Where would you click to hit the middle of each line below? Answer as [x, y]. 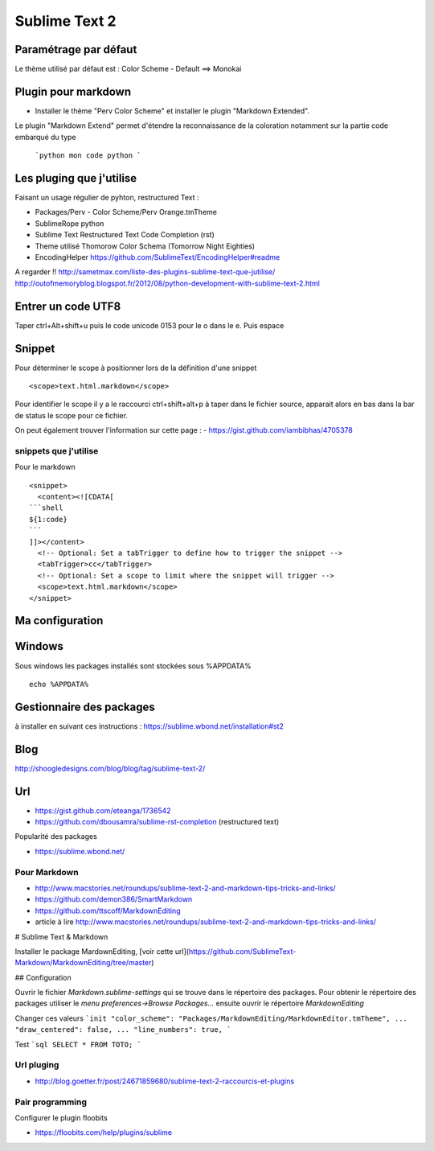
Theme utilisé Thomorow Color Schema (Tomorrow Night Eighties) [145, 246]
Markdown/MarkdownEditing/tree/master [83, 963]
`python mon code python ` [88, 156]
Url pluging [37, 1065]
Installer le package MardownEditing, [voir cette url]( [102, 951]
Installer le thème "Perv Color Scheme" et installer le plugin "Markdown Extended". [172, 111]
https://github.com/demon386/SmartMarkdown [114, 899]
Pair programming [51, 1102]
